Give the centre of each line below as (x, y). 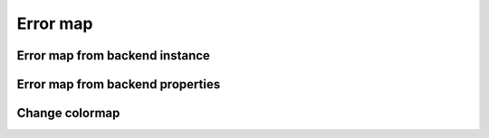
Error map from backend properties (119, 84)
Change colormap (68, 113)
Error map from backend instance (113, 55)
